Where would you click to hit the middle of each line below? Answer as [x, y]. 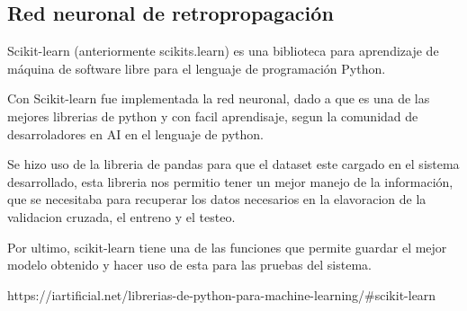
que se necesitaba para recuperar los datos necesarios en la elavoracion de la [217, 199]
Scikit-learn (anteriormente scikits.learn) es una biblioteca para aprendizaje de [223, 51]
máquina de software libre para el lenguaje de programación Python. [197, 68]
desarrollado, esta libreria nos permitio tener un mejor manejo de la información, [230, 181]
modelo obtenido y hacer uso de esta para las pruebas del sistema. [189, 265]
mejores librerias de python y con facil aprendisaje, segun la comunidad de [213, 116]
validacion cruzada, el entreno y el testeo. [121, 216]
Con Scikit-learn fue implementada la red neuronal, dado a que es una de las [219, 98]
